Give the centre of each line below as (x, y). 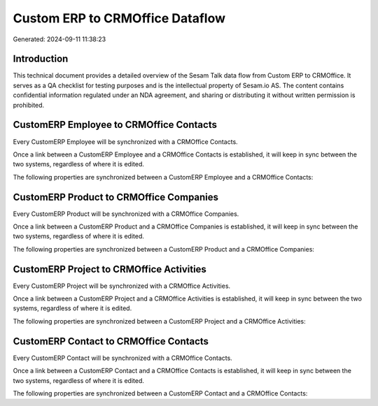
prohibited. (29, 105)
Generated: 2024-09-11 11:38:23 (59, 39)
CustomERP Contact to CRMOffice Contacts (111, 341)
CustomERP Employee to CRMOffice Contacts (115, 125)
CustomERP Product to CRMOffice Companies (116, 197)
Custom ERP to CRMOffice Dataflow (119, 18)
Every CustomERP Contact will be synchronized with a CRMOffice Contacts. (122, 358)
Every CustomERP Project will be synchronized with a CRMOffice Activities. (122, 286)
